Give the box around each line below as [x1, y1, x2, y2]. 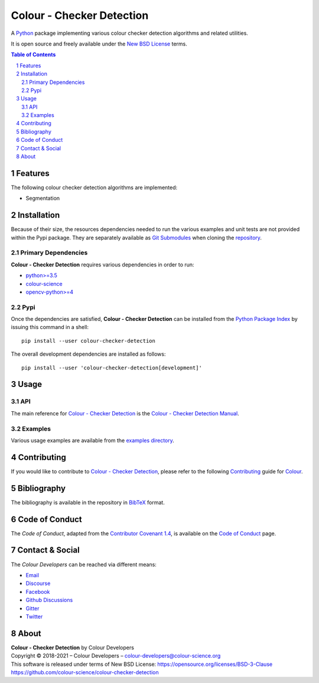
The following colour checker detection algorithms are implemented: [11, 184, 178, 191]
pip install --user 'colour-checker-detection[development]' [21, 364, 202, 371]
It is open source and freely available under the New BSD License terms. [11, 40, 187, 47]
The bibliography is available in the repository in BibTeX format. [11, 499, 165, 506]
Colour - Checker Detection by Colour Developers [11, 644, 134, 651]
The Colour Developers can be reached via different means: [11, 561, 157, 568]
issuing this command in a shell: [11, 324, 89, 331]
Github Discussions [25, 597, 73, 604]
